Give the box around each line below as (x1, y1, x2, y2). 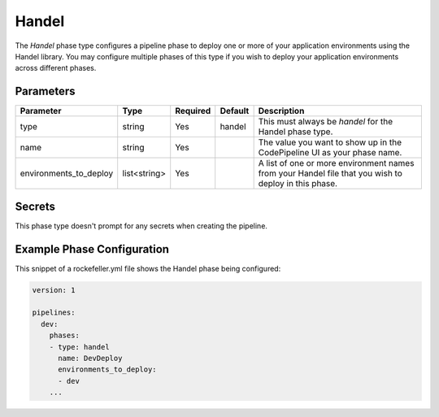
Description (258, 106, 305, 117)
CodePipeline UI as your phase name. (258, 147, 402, 159)
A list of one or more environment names (258, 158, 415, 169)
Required (175, 106, 211, 117)
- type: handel (49, 342, 110, 351)
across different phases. (15, 63, 97, 73)
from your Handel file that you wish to (258, 167, 402, 179)
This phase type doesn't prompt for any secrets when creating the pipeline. (15, 220, 268, 231)
